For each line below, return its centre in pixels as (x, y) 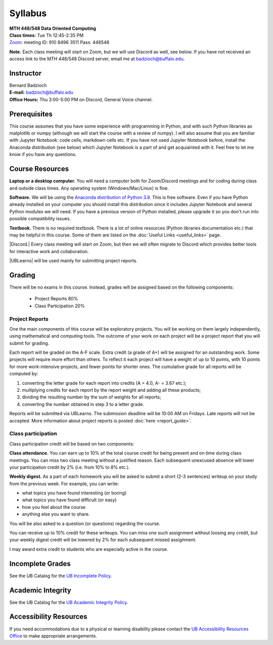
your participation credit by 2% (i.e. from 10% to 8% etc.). (70, 467)
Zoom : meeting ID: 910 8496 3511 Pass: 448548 (59, 43)
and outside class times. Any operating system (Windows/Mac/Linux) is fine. (89, 188)
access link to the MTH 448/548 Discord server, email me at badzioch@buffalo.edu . (97, 59)
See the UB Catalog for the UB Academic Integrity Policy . (69, 602)
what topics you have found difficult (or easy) (69, 500)
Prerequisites (31, 114)
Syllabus (28, 13)
